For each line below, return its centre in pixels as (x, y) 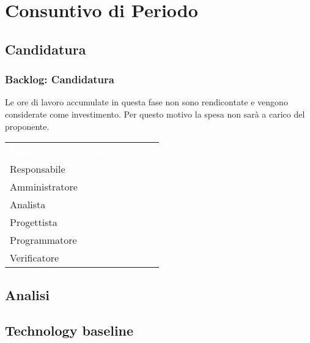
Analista (28, 205)
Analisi (28, 294)
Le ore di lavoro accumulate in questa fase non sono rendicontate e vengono (146, 102)
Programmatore (43, 240)
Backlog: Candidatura (60, 79)
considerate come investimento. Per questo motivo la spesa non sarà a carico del (155, 114)
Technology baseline (69, 330)
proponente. (27, 126)
